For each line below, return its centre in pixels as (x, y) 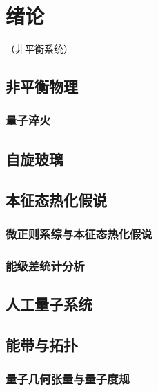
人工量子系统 (49, 303)
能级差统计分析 (45, 265)
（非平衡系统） (39, 49)
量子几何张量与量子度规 (68, 379)
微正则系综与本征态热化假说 (79, 233)
